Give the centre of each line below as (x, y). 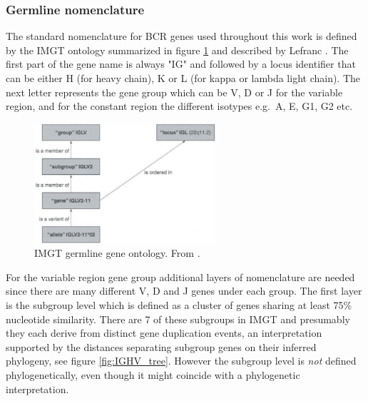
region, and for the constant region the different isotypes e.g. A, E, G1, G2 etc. (179, 106)
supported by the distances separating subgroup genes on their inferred (161, 346)
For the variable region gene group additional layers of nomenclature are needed (180, 276)
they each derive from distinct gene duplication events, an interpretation (164, 333)
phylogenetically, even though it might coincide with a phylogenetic (153, 375)
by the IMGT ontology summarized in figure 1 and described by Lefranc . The (177, 50)
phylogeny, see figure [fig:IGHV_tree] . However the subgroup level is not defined (181, 361)
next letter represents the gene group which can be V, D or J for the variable (174, 92)
